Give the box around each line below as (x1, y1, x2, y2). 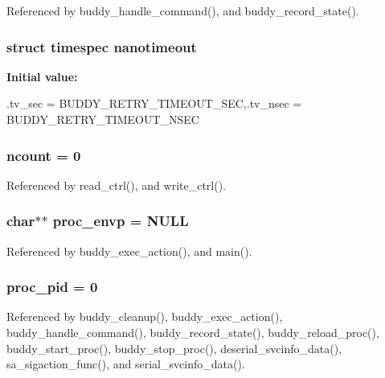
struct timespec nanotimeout (6, 36, 197, 56)
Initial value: (6, 68, 78, 84)
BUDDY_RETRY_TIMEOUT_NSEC (6, 111, 199, 127)
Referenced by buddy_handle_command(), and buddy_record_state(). (6, 2, 359, 18)
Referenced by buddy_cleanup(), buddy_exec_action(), (6, 308, 283, 325)
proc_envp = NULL (52, 211, 189, 231)
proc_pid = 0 (6, 277, 98, 297)
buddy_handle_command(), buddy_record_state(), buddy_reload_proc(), (6, 324, 379, 341)
